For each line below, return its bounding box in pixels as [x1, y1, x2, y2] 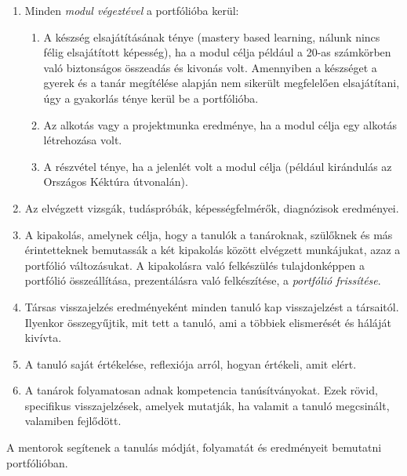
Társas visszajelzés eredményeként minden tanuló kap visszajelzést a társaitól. [24, 298, 399, 314]
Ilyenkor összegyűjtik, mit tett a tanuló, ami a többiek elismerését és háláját [24, 314, 391, 330]
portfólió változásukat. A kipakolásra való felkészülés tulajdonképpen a [24, 256, 365, 273]
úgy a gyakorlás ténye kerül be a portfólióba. [43, 89, 259, 106]
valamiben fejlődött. [24, 412, 122, 429]
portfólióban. [6, 454, 68, 471]
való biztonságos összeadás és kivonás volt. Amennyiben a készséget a [43, 59, 377, 75]
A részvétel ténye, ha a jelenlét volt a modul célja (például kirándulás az [43, 158, 392, 174]
